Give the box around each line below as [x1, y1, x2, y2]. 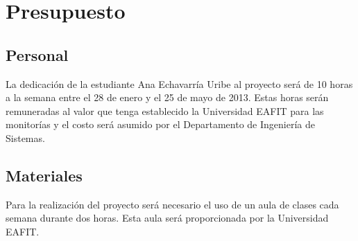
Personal [6, 44, 69, 65]
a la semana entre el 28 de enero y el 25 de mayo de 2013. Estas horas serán [6, 90, 329, 105]
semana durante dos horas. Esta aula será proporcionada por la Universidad [6, 211, 329, 225]
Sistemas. [6, 130, 45, 145]
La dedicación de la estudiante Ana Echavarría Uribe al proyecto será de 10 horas [6, 76, 353, 91]
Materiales [6, 164, 83, 186]
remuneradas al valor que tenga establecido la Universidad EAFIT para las [6, 103, 324, 118]
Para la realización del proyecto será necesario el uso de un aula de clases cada [6, 197, 339, 211]
